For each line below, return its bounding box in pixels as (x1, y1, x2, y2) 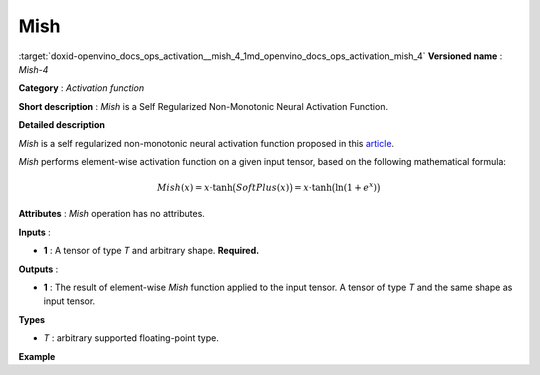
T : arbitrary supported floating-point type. (43, 332, 219, 344)
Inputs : (18, 226, 52, 238)
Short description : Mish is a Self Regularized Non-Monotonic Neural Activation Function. (18, 100, 389, 112)
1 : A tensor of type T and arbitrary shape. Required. (43, 245, 260, 257)
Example (18, 350, 56, 362)
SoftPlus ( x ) (235, 182, 290, 194)
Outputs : (18, 263, 59, 275)
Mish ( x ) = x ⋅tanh (156, 182, 234, 194)
